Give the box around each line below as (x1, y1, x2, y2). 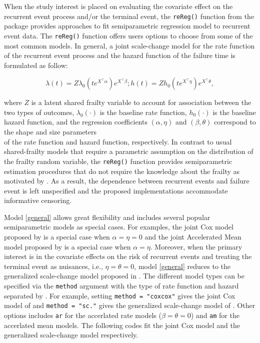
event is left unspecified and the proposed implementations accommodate (4, 185, 228, 195)
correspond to (214, 116, 256, 127)
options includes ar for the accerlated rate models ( (4, 310, 161, 320)
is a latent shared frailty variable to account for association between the (31, 97, 251, 107)
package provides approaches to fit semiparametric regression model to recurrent (4, 20, 250, 31)
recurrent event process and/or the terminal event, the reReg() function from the (4, 10, 254, 21)
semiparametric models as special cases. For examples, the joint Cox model (4, 221, 233, 232)
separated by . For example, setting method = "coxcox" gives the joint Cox (4, 290, 235, 300)
